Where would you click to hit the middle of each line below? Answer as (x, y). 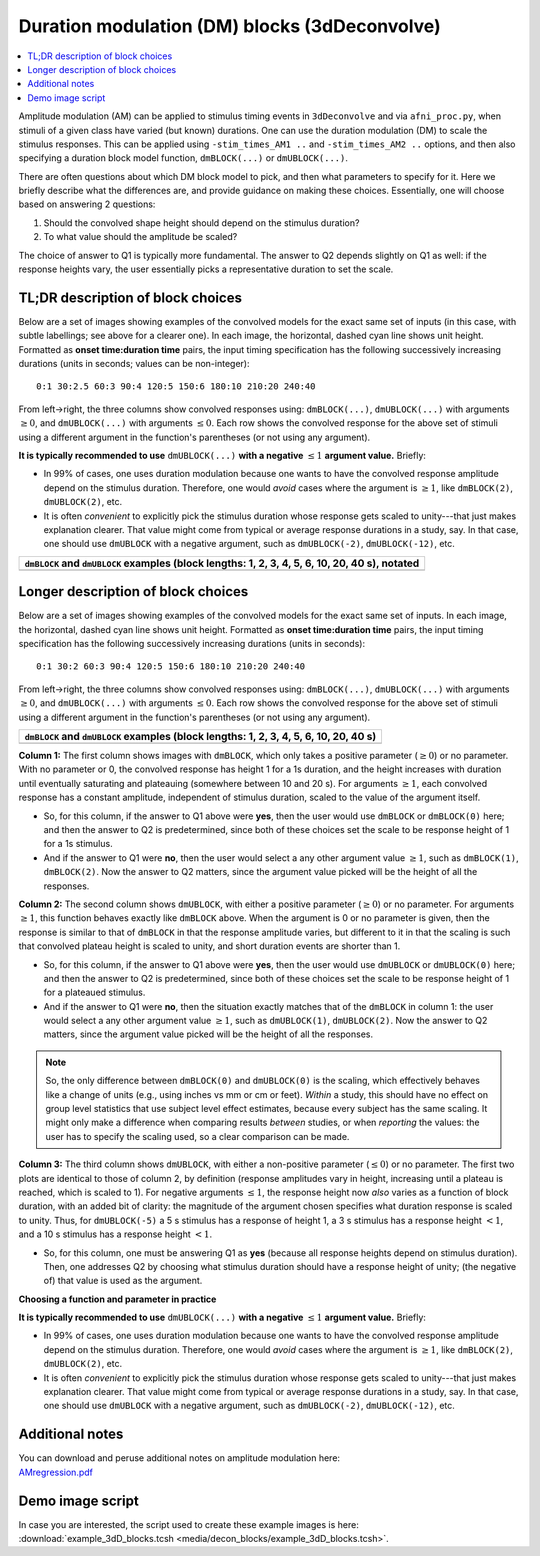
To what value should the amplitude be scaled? (140, 237)
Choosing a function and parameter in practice (117, 1299)
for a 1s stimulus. (78, 844)
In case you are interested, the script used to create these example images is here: (188, 1524)
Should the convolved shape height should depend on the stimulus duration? (201, 222)
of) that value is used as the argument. (123, 1281)
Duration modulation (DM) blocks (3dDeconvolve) (229, 26)
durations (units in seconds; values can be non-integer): (134, 364)
